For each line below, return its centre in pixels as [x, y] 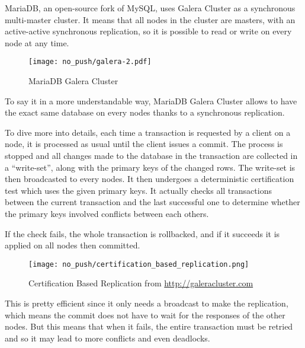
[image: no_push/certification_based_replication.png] [139, 264]
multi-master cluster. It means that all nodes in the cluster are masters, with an [150, 19]
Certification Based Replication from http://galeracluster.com [141, 283]
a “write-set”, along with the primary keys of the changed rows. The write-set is [150, 167]
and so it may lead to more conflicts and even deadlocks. [107, 338]
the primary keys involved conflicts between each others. [107, 213]
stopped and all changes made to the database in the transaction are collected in [151, 155]
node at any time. [37, 42]
